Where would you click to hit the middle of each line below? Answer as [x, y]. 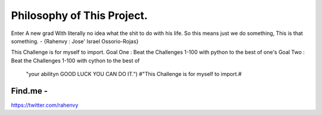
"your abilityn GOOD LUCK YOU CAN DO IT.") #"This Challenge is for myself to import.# [134, 74]
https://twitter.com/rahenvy [45, 105]
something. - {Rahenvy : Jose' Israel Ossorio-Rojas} [75, 41]
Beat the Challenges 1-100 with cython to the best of [75, 60]
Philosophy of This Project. [80, 15]
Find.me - [29, 91]
